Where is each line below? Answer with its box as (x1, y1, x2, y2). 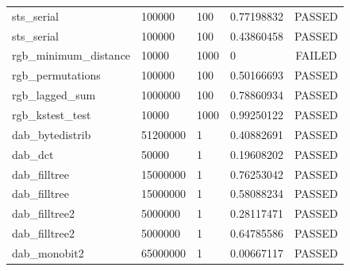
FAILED (295, 47, 337, 64)
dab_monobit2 (12, 244, 84, 261)
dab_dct (12, 145, 54, 162)
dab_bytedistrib (12, 126, 91, 142)
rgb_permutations (12, 67, 101, 83)
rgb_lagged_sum (12, 87, 96, 103)
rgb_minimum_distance (12, 47, 131, 64)
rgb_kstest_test (12, 106, 91, 122)
